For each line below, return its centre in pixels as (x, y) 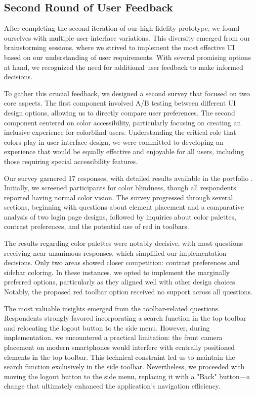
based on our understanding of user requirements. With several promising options (128, 57)
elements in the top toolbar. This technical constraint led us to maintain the (120, 357)
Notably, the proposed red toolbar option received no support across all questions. (128, 292)
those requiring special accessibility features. (71, 161)
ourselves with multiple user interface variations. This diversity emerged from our (127, 37)
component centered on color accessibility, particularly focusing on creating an (123, 122)
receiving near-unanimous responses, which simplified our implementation (115, 253)
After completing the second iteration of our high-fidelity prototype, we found (122, 28)
